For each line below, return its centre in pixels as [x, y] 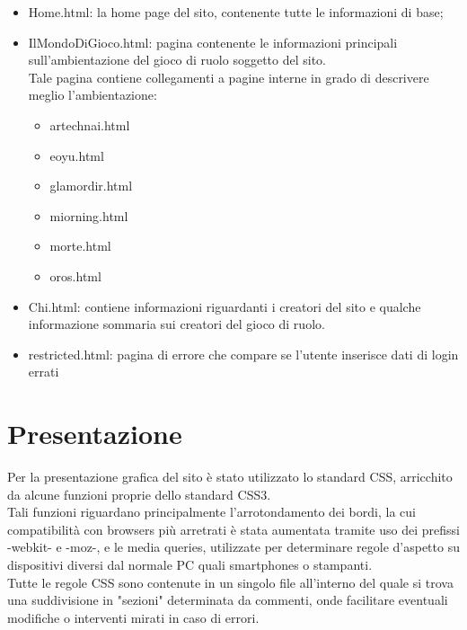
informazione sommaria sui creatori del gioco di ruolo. [176, 324]
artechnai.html [90, 124]
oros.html [75, 275]
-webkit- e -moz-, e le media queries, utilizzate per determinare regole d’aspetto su [233, 547]
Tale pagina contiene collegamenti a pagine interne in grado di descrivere [229, 77]
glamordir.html [91, 186]
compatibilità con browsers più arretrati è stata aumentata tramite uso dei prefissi [233, 529]
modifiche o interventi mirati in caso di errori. [133, 617]
